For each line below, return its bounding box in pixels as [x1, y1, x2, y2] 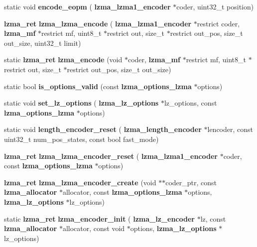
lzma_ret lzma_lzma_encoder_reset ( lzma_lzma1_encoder [4, 150, 218, 161]
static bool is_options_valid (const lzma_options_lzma [4, 81, 192, 91]
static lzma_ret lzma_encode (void [4, 54, 123, 65]
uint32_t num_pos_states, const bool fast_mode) [4, 133, 159, 144]
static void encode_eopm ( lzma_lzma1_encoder [4, 1, 171, 11]
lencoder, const [207, 124, 253, 134]
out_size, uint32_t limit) [4, 37, 81, 48]
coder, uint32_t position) [176, 1, 254, 11]
